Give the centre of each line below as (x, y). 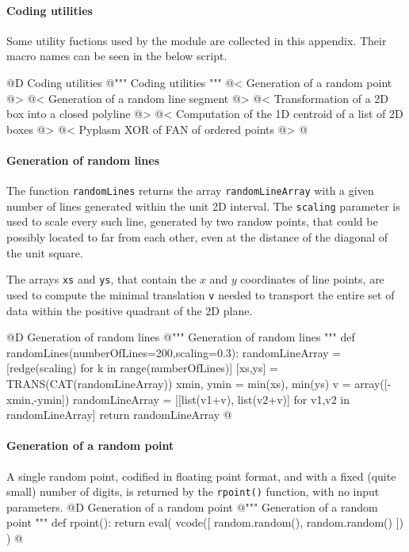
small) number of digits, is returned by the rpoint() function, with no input (193, 491)
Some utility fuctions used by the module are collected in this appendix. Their (197, 40)
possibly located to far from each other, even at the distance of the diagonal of (197, 237)
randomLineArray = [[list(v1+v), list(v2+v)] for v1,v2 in (212, 399)
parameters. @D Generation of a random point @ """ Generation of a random (192, 506)
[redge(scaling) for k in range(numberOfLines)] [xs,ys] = (142, 368)
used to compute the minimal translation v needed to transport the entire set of (201, 294)
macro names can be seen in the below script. (117, 56)
